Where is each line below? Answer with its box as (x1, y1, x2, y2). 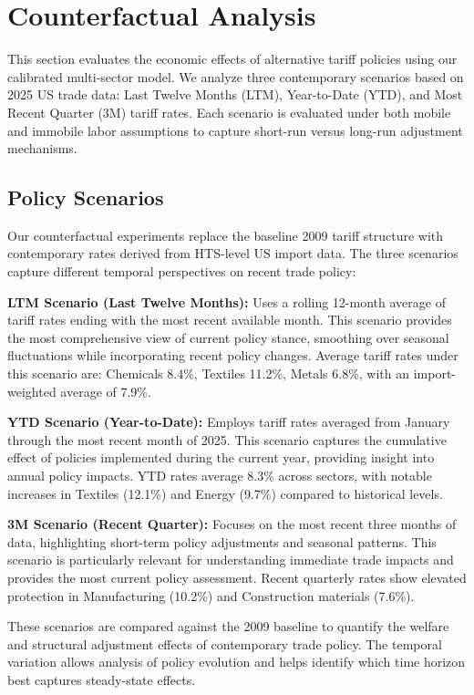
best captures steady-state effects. (7, 669, 196, 689)
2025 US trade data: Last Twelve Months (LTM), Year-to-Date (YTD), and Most (7, 85, 463, 104)
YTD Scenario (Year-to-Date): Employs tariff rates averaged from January (7, 412, 450, 431)
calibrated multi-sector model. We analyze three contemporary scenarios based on (7, 67, 464, 86)
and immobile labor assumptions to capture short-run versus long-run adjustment (7, 120, 463, 140)
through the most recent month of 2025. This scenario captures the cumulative (7, 430, 447, 449)
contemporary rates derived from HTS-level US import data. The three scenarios (7, 244, 459, 263)
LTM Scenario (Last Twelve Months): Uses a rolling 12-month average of (7, 292, 446, 311)
